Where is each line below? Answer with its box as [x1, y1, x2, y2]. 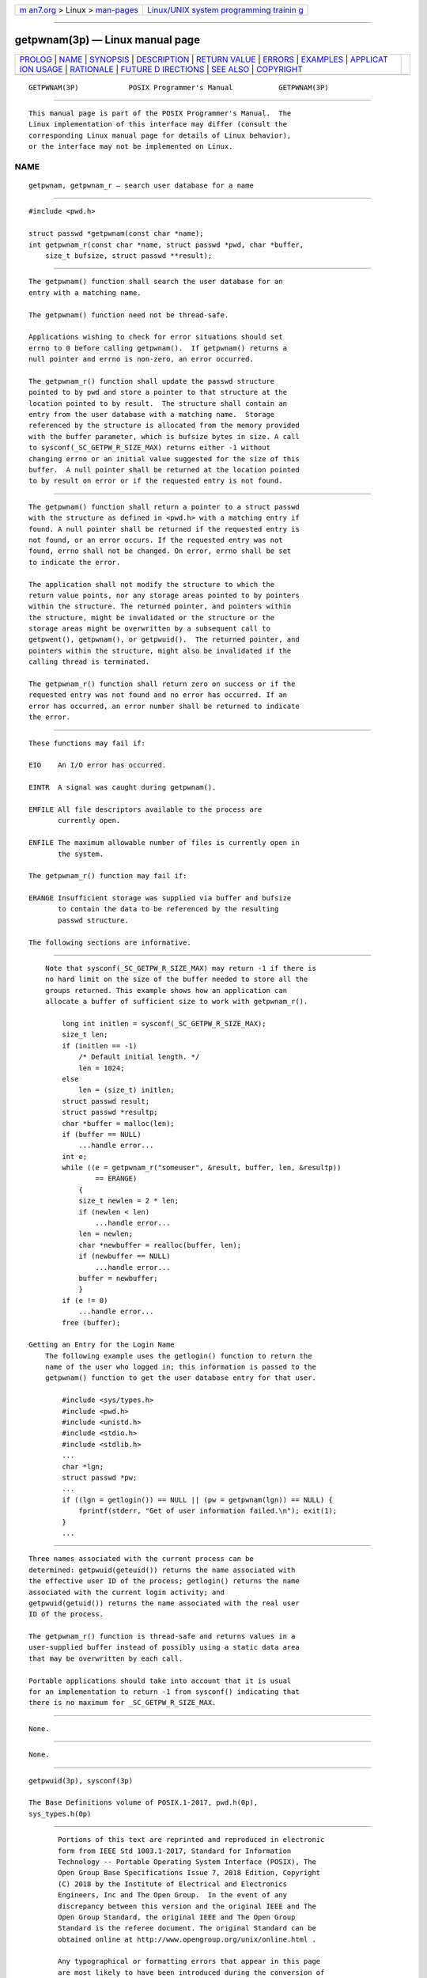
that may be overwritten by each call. [28, 1654, 183, 1663]
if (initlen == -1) [62, 1041, 138, 1050]
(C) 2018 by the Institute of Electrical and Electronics [58, 1879, 288, 1889]
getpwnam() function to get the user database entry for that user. [44, 1374, 316, 1382]
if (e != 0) [62, 1296, 108, 1305]
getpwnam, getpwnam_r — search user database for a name [28, 181, 255, 190]
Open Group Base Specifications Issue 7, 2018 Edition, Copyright [58, 1868, 321, 1878]
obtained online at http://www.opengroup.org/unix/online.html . [58, 1934, 316, 1944]
